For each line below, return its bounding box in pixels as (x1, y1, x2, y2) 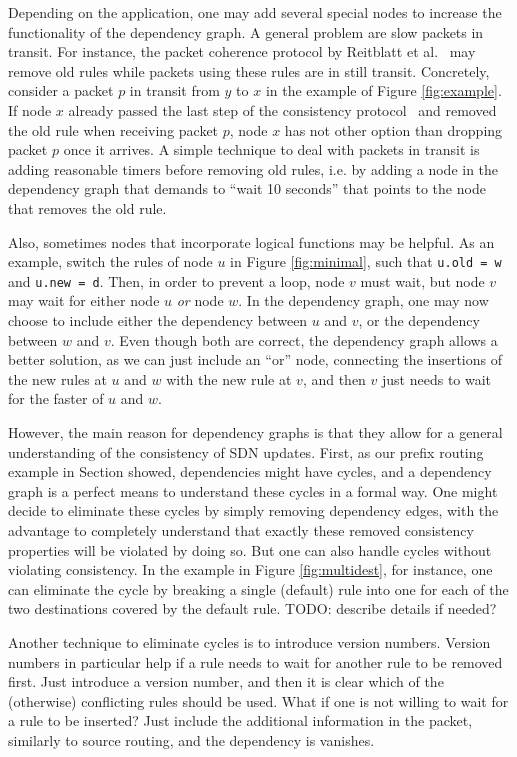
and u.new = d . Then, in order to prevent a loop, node (8, 270, 345, 291)
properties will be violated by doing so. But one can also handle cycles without (8, 539, 492, 560)
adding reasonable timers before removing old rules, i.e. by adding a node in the (8, 158, 499, 179)
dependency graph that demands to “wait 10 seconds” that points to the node (8, 178, 486, 199)
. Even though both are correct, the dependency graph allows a (110, 329, 498, 350)
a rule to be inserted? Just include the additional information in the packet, (8, 710, 473, 731)
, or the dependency (358, 310, 480, 331)
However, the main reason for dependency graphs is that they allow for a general (8, 422, 503, 442)
